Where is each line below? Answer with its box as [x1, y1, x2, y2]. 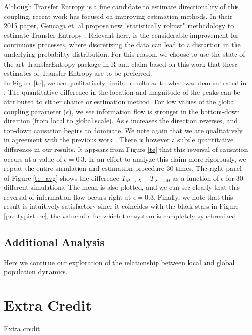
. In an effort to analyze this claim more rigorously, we [84, 153, 246, 164]
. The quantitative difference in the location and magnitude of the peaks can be [4, 87, 240, 97]
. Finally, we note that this [154, 191, 233, 201]
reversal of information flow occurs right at [4, 191, 131, 201]
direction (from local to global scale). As [4, 116, 124, 126]
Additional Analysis [4, 234, 105, 250]
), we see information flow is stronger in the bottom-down [69, 106, 240, 116]
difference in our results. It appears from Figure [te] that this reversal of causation [4, 144, 248, 154]
